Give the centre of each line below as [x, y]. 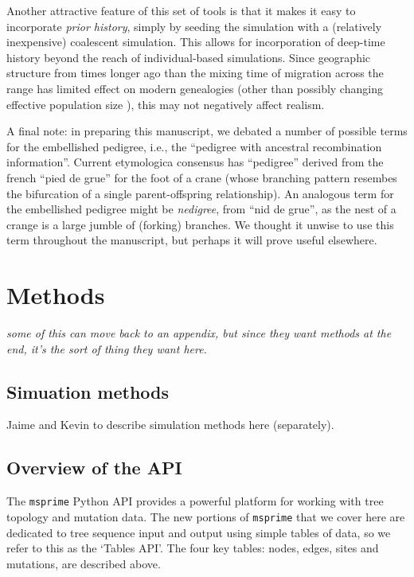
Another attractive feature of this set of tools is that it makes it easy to [181, 10]
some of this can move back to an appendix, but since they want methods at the [199, 333]
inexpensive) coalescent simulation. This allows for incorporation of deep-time [196, 42]
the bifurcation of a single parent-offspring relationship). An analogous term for [200, 193]
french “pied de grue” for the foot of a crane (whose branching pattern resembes [202, 177]
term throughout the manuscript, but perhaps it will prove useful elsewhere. [192, 240]
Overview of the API [94, 468]
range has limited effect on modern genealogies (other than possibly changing [195, 88]
